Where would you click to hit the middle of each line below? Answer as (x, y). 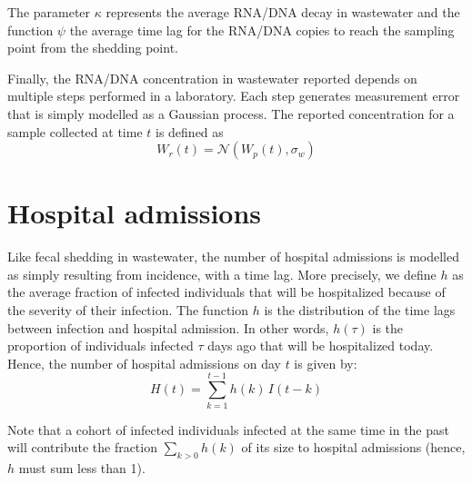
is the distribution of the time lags (360, 310)
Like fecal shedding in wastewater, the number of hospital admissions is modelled (234, 257)
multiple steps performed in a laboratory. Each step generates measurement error (234, 96)
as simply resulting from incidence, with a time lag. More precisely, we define (222, 274)
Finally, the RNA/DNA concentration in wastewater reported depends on (212, 78)
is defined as (189, 131)
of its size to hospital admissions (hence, (353, 447)
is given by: (326, 363)
